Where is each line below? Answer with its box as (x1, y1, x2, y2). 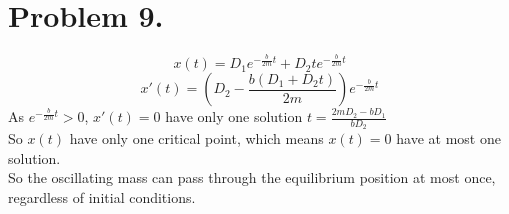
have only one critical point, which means (69, 128, 324, 149)
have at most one (396, 128, 501, 149)
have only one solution (165, 106, 303, 127)
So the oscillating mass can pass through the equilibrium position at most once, (8, 167, 496, 188)
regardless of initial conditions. (8, 187, 196, 208)
